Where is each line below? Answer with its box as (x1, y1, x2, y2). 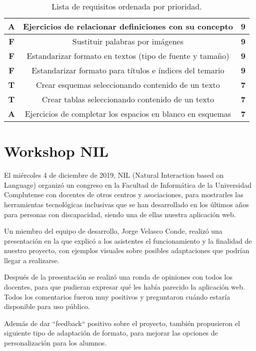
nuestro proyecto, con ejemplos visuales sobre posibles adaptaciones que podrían (4, 245, 249, 256)
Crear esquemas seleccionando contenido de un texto (35, 79, 220, 90)
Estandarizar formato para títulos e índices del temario (31, 64, 224, 76)
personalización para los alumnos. (4, 338, 107, 348)
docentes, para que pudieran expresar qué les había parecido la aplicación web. (4, 282, 245, 292)
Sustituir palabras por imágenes (72, 35, 183, 47)
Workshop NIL (4, 141, 109, 161)
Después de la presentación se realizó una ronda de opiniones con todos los (4, 272, 232, 282)
